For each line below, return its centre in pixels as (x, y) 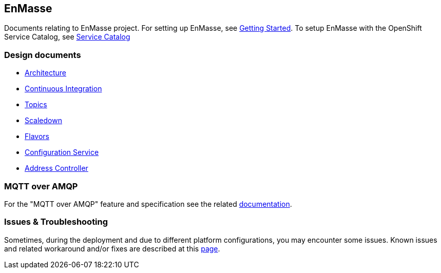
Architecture (46, 73)
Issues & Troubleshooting (56, 222)
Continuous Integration (63, 89)
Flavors (37, 136)
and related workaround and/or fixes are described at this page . (112, 248)
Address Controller (56, 168)
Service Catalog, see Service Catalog (67, 37)
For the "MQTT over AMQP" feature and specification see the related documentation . (148, 204)
